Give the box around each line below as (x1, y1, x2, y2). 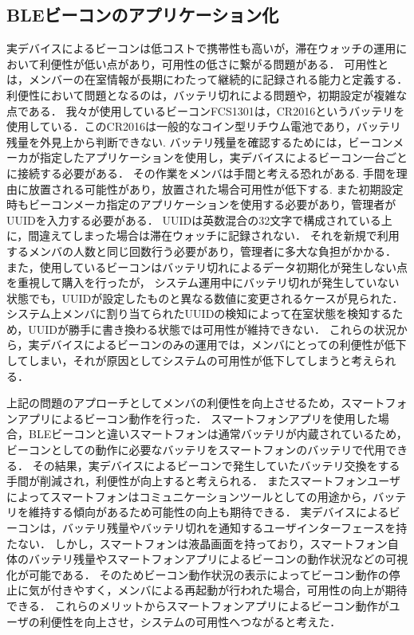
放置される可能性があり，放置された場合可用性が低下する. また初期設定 (28, 180, 404, 197)
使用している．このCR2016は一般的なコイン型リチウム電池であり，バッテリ (6, 118, 401, 135)
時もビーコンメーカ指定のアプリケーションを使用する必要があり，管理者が (6, 196, 396, 213)
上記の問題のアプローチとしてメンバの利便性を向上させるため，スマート (6, 394, 385, 411)
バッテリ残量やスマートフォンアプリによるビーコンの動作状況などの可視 (28, 551, 408, 567)
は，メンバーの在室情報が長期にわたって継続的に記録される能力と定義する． (6, 71, 408, 88)
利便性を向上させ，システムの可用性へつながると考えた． (39, 613, 341, 629)
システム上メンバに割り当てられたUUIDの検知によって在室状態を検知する (6, 305, 392, 322)
